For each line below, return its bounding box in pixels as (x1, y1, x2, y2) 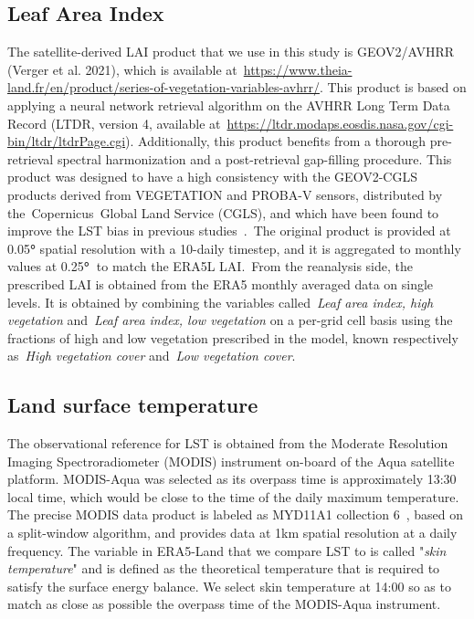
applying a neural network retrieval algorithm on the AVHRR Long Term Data (7, 95, 450, 114)
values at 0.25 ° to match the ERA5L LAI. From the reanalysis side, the (7, 257, 413, 276)
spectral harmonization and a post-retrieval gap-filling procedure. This (57, 149, 452, 168)
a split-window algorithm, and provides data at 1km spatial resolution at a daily (7, 523, 458, 542)
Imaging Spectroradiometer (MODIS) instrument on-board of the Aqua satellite (7, 451, 455, 470)
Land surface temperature (7, 391, 258, 419)
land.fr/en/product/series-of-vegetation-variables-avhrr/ (7, 78, 320, 97)
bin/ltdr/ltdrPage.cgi (7, 131, 126, 151)
